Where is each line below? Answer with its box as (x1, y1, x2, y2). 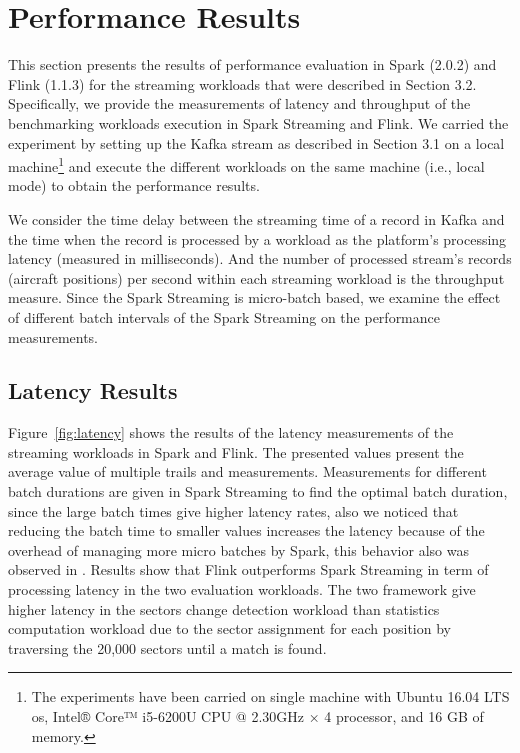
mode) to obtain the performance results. (8, 175, 260, 196)
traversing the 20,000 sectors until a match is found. (8, 637, 327, 658)
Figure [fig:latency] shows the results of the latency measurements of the (8, 422, 454, 443)
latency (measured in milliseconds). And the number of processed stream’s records (8, 248, 512, 269)
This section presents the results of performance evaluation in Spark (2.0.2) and (8, 54, 497, 75)
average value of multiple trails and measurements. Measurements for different (8, 461, 487, 482)
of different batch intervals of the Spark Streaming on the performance (8, 306, 440, 327)
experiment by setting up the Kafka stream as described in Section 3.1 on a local (8, 132, 505, 153)
